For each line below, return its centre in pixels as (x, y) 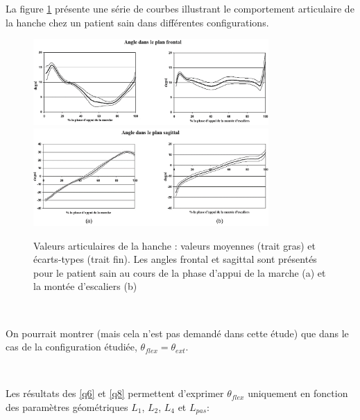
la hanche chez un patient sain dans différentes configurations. (137, 22)
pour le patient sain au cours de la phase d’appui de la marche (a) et (180, 272)
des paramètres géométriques (67, 407)
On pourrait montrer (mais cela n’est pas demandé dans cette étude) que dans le (177, 333)
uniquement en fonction (298, 393)
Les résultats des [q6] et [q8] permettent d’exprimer (115, 393)
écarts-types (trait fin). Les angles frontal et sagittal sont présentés (175, 259)
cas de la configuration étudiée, (71, 347)
